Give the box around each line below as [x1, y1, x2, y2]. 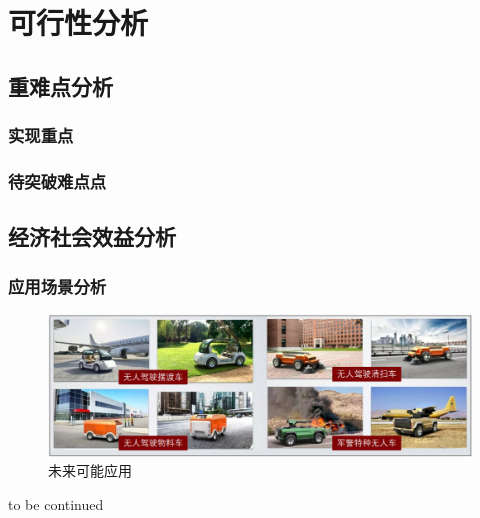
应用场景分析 [8, 273, 107, 298]
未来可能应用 [48, 460, 132, 481]
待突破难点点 [8, 168, 107, 193]
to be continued [8, 493, 104, 514]
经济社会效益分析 [8, 221, 176, 252]
